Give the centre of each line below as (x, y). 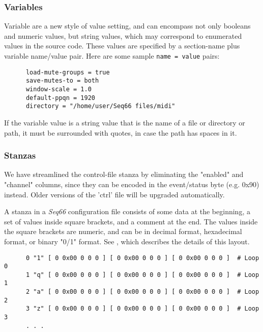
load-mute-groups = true (68, 72)
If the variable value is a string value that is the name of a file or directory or (125, 122)
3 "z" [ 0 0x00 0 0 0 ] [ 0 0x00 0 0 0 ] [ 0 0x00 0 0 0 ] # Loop (142, 309)
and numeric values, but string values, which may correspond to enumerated (123, 35)
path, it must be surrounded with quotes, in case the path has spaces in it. (121, 132)
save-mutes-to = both (62, 81)
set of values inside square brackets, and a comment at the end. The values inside (131, 221)
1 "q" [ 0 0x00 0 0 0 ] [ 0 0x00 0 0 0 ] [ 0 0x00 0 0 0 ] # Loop (142, 275)
